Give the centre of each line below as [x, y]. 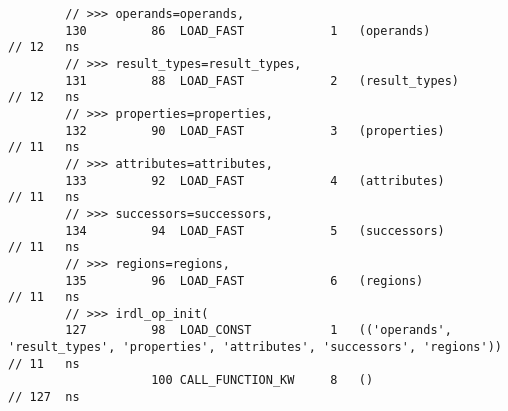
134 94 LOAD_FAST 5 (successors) [255, 230]
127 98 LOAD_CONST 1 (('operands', [258, 330]
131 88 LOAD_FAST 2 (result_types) [262, 80]
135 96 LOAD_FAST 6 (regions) [244, 280]
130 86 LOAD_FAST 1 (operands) [248, 30]
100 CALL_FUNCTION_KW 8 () [262, 380]
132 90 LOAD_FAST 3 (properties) [255, 130]
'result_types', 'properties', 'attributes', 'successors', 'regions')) [255, 347]
